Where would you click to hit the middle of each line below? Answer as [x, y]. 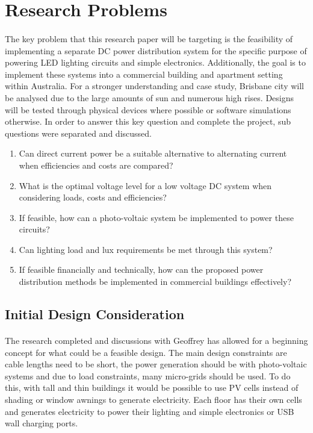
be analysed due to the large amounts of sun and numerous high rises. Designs [150, 97]
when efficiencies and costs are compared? [96, 165]
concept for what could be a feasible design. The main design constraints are [146, 352]
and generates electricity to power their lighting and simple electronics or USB [150, 411]
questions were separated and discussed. [78, 133]
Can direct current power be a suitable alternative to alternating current [153, 153]
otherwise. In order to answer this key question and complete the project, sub [148, 121]
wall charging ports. [42, 423]
